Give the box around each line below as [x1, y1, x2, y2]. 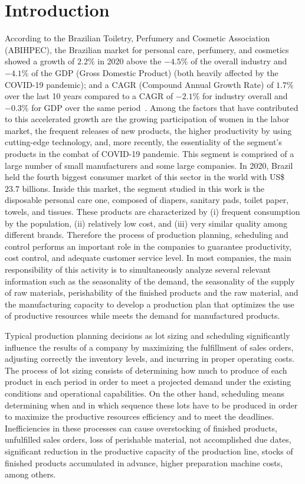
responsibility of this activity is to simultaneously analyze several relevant [5, 263, 271, 275]
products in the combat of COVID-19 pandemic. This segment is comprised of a [5, 148, 294, 160]
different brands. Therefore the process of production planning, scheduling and [5, 228, 288, 241]
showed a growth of [5, 55, 75, 67]
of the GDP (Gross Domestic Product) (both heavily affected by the [31, 66, 278, 79]
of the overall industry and [191, 55, 287, 67]
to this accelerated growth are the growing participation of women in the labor [5, 113, 290, 125]
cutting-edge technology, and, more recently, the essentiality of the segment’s [5, 136, 282, 148]
